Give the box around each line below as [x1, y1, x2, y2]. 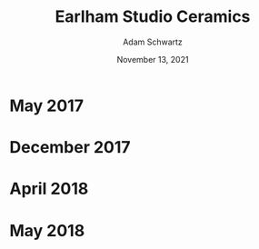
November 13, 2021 [116, 54, 189, 65]
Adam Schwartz [122, 36, 184, 47]
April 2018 [9, 179, 89, 199]
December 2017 [9, 137, 131, 158]
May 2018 [9, 220, 85, 241]
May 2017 [9, 95, 85, 115]
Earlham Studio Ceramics [55, 6, 251, 27]
